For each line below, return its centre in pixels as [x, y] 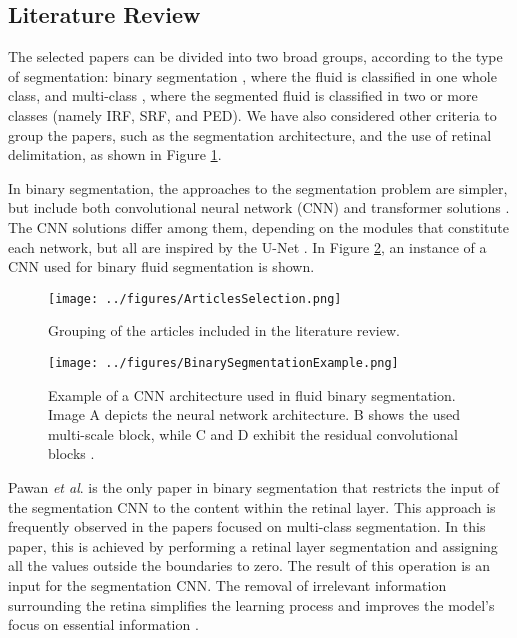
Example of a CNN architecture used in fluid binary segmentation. [252, 394]
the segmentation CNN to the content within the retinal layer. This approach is [252, 506]
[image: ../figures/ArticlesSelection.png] [195, 298]
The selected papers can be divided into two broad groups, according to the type [255, 56]
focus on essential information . [103, 624]
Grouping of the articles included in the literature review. [224, 330]
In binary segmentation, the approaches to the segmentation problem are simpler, [258, 187]
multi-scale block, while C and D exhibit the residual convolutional [253, 433]
